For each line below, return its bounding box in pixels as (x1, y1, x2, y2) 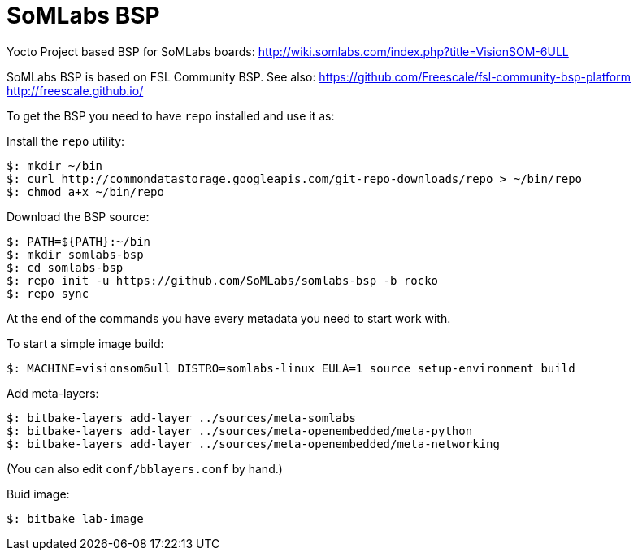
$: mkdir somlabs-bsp (7, 247, 144, 261)
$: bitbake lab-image (7, 511, 144, 525)
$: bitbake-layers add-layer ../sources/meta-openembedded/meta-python (7, 424, 473, 437)
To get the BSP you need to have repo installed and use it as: (7, 108, 335, 123)
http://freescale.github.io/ (7, 83, 144, 98)
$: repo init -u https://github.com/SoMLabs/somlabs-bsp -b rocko (7, 273, 439, 287)
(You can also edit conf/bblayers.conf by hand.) (7, 461, 283, 476)
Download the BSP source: (7, 209, 150, 224)
